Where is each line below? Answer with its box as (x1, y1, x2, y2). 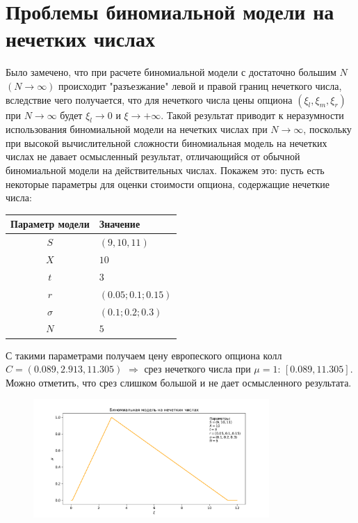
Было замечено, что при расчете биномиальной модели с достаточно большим (6, 65, 336, 79)
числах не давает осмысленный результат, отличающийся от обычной (6, 149, 300, 164)
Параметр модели (10, 217, 90, 231)
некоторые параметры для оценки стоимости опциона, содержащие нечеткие (6, 176, 330, 191)
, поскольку (303, 122, 352, 136)
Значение (99, 217, 140, 231)
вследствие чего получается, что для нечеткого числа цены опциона (6, 92, 293, 107)
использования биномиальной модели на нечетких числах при (6, 122, 268, 136)
